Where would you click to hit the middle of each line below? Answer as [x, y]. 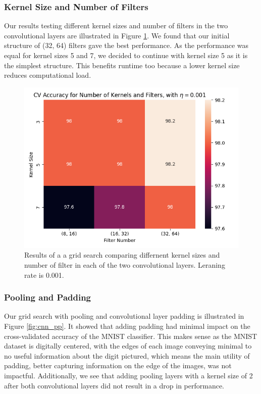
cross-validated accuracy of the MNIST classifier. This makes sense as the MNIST [131, 336]
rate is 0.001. [44, 275]
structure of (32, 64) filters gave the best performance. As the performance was [126, 45]
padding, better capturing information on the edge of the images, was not [118, 365]
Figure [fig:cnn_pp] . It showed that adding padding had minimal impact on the [127, 326]
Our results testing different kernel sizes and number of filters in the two [116, 26]
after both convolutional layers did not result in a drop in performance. [114, 385]
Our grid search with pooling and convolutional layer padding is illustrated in [124, 316]
